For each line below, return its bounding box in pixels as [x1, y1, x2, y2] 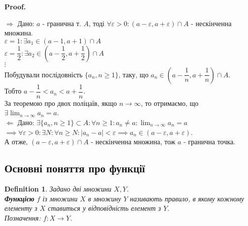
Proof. [4, 1, 26, 11]
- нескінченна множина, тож [91, 136, 176, 147]
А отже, [4, 136, 28, 147]
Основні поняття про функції [4, 161, 145, 176]
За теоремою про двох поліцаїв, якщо [4, 97, 117, 108]
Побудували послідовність [4, 69, 83, 79]
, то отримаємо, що [141, 97, 199, 108]
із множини [42, 193, 78, 203]
